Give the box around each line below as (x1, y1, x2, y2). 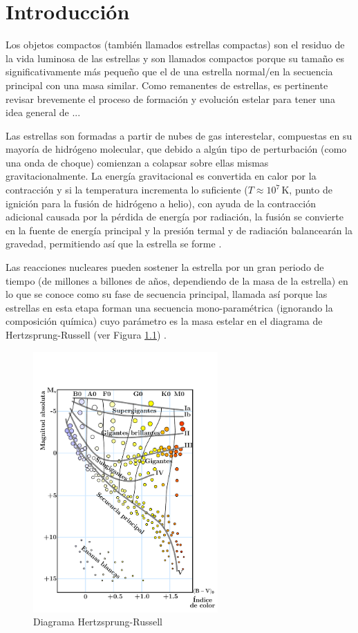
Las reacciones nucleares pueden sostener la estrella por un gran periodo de (6, 260, 324, 274)
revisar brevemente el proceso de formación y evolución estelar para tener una (6, 91, 335, 106)
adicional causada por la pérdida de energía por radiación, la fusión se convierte (6, 209, 343, 224)
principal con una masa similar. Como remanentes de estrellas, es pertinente (6, 77, 328, 92)
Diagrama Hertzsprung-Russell (33, 614, 163, 629)
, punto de (289, 182, 332, 197)
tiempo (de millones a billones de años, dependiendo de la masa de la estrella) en (6, 273, 348, 287)
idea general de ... (6, 105, 81, 120)
